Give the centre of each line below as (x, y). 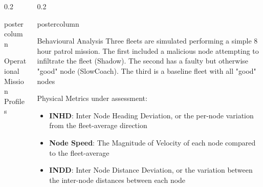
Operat (15, 61)
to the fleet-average (79, 152)
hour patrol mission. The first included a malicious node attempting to (148, 50)
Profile (14, 101)
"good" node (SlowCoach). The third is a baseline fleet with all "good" (147, 70)
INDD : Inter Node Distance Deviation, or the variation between (151, 170)
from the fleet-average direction (98, 125)
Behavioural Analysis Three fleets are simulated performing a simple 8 (147, 41)
